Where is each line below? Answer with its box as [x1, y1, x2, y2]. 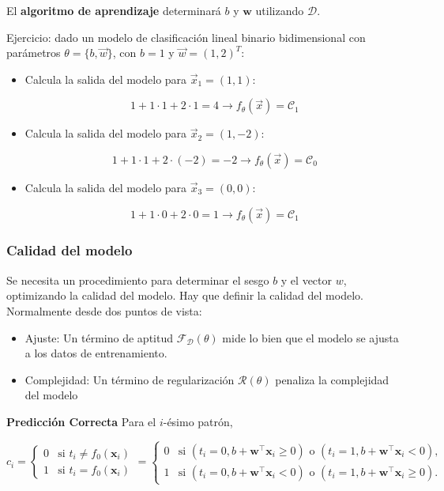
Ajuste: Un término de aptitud [24, 329, 173, 346]
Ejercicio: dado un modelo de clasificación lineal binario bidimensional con [6, 28, 366, 45]
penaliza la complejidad [275, 371, 389, 387]
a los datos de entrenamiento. [24, 345, 167, 361]
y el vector [280, 271, 333, 288]
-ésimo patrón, [163, 413, 233, 429]
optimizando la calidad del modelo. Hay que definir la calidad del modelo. [6, 287, 363, 304]
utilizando [255, 2, 304, 18]
